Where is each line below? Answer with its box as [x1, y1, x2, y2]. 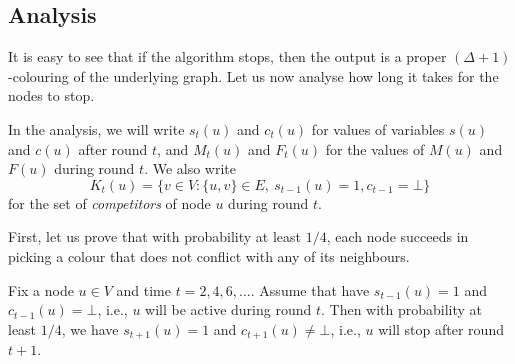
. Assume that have [250, 279, 370, 300]
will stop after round [378, 318, 504, 339]
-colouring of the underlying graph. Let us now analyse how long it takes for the [8, 65, 499, 86]
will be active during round [145, 299, 312, 320]
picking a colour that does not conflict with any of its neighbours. [8, 245, 410, 266]
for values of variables [311, 118, 445, 139]
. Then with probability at [320, 299, 483, 320]
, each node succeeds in [326, 226, 469, 247]
